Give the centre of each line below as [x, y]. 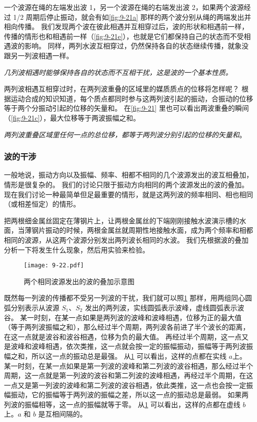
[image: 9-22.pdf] [54, 266]
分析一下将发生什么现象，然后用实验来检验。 [77, 249]
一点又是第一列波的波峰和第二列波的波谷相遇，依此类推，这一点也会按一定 [125, 385]
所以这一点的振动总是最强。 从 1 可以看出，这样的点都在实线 [129, 356]
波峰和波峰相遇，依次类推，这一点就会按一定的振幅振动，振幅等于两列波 [128, 346]
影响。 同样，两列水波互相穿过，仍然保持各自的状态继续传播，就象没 [136, 46]
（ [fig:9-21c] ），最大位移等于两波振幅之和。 [72, 117]
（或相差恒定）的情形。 [42, 204]
